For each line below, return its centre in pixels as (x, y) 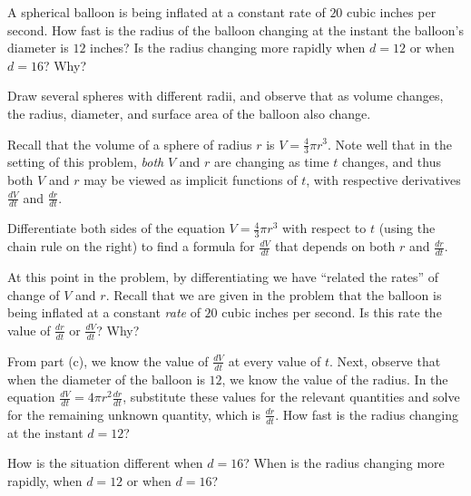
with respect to (324, 228)
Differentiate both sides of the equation (116, 228)
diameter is (38, 48)
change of (34, 294)
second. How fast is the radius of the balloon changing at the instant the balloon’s (235, 29)
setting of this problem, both (86, 162)
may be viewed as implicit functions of (191, 179)
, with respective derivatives (383, 179)
